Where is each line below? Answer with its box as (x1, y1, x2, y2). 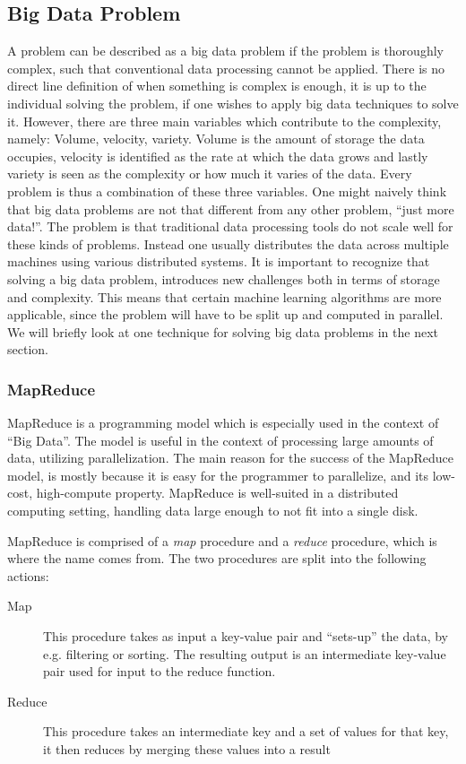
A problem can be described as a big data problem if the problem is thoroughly (7, 41, 444, 60)
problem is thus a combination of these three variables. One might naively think (7, 181, 447, 200)
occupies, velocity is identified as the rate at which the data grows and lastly (7, 146, 428, 165)
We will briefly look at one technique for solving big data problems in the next (7, 322, 438, 341)
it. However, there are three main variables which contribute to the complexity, (7, 111, 442, 130)
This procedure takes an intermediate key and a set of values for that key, (43, 722, 449, 741)
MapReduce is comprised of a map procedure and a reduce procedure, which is (7, 531, 437, 550)
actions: (7, 566, 49, 585)
